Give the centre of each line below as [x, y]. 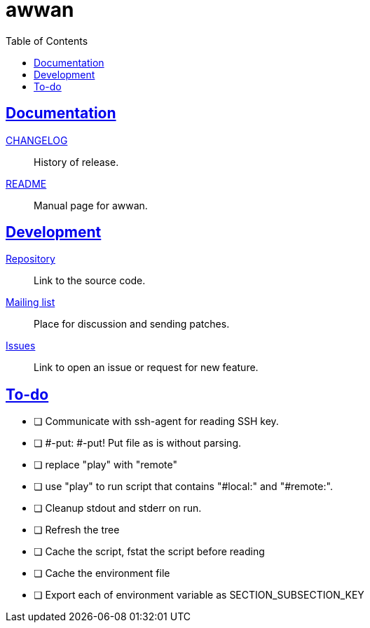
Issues [21, 346]
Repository [30, 259]
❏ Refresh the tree [77, 530]
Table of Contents [47, 41]
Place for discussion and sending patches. [132, 324]
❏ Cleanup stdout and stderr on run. [118, 508]
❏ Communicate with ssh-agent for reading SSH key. [156, 421]
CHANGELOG [37, 140]
